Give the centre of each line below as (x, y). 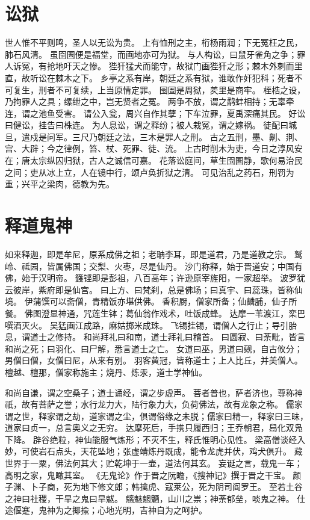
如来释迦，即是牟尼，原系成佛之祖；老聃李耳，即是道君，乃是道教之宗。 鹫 (154, 254)
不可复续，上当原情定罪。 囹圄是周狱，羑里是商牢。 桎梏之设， (180, 89)
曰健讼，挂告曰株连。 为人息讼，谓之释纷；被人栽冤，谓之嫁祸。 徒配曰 (147, 125)
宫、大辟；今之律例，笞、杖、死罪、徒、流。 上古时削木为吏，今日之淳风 (150, 148)
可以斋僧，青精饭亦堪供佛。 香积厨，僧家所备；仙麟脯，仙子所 (173, 301)
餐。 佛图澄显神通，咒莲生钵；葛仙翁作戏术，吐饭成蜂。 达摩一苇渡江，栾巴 (155, 313)
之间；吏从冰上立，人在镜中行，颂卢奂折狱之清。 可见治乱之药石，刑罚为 (150, 172)
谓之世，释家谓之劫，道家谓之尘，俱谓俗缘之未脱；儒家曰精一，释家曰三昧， (157, 416)
